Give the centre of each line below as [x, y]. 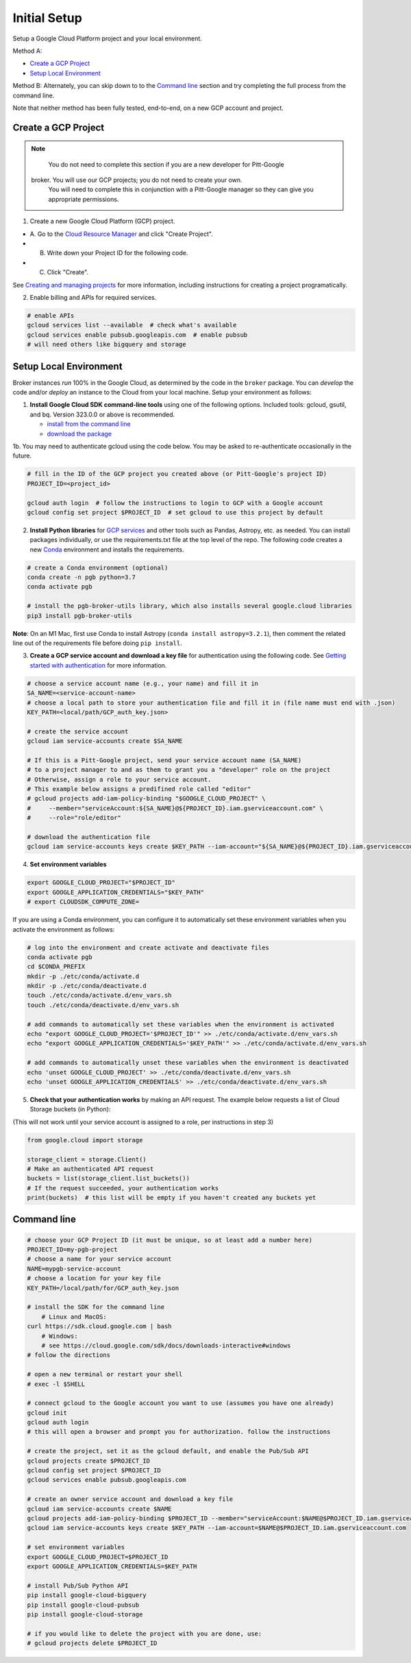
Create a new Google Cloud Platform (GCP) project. [102, 221]
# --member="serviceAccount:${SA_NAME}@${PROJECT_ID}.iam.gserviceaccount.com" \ [175, 808]
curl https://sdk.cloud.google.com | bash [99, 1326]
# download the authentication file [89, 837]
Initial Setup [47, 18]
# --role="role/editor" [74, 818]
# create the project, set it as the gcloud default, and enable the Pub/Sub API [168, 1451]
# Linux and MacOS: [74, 1317]
